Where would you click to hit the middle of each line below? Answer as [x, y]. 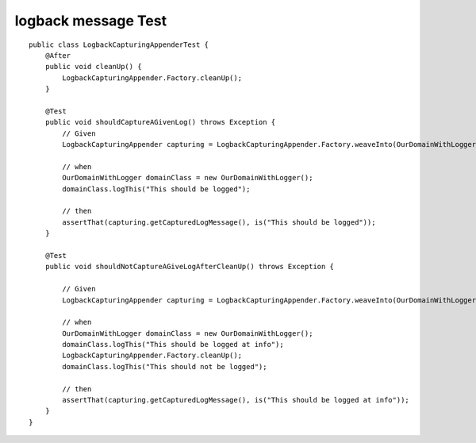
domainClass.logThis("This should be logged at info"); [173, 345]
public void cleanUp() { [93, 67]
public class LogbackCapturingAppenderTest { [119, 44]
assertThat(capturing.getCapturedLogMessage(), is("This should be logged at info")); [236, 400]
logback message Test [90, 21]
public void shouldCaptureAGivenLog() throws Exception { [160, 122]
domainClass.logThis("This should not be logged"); [165, 366]
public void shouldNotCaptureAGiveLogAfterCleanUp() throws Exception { [190, 267]
